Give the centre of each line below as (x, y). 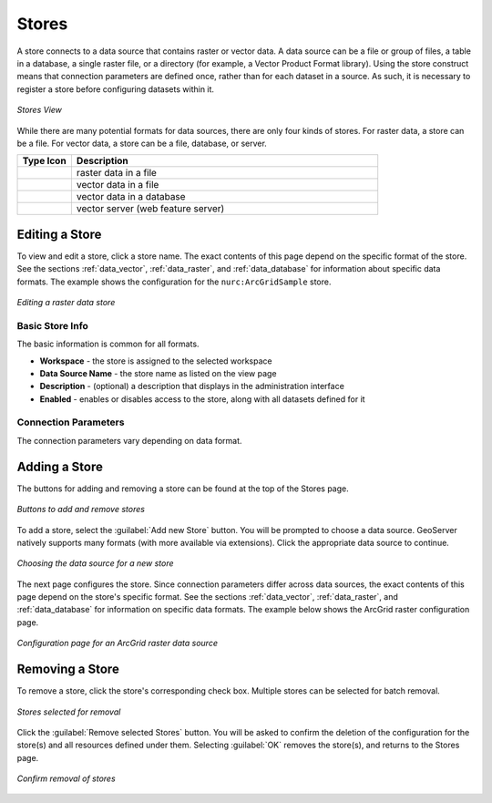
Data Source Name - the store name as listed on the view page (158, 373)
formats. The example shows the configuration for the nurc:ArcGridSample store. (174, 282)
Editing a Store (59, 234)
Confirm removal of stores (66, 778)
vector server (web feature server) (150, 209)
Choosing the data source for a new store (95, 563)
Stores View (40, 110)
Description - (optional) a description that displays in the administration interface (192, 386)
